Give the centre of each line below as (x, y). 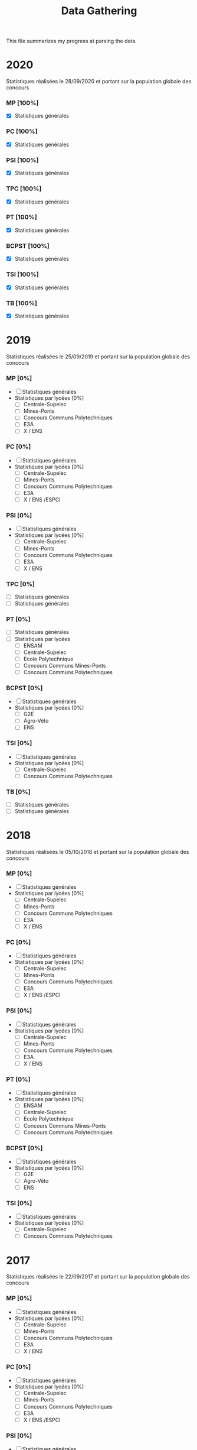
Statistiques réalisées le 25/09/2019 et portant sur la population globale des (98, 357)
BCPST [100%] (28, 245)
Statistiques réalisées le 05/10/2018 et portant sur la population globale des (98, 852)
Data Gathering (99, 11)
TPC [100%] (24, 189)
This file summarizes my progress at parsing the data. (72, 41)
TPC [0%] (21, 584)
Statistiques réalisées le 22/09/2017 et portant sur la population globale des (98, 1277)
